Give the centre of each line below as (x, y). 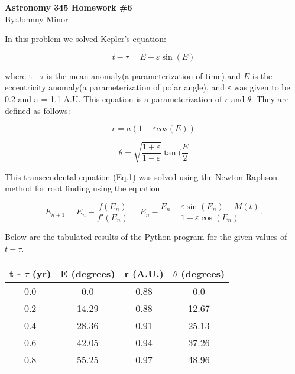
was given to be (262, 87)
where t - (21, 75)
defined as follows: (38, 110)
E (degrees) (88, 274)
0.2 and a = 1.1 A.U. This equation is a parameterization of (114, 98)
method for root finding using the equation (82, 188)
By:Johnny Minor (37, 19)
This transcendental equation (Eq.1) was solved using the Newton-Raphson (141, 176)
